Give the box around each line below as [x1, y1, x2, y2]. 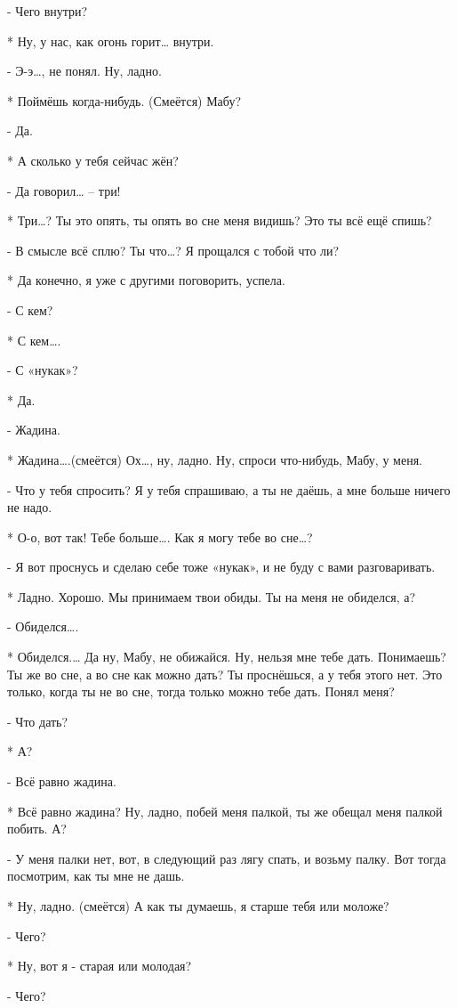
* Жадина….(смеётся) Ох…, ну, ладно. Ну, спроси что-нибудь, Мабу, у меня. [7, 450, 422, 468]
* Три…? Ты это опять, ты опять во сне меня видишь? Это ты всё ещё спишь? [7, 211, 432, 230]
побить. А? [7, 819, 67, 838]
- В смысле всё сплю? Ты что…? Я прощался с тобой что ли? [7, 240, 340, 259]
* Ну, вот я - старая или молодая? [7, 956, 192, 975]
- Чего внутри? [7, 2, 88, 20]
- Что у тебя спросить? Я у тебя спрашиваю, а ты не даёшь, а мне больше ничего [7, 480, 451, 499]
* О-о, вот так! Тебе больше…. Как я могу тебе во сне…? [7, 527, 313, 546]
